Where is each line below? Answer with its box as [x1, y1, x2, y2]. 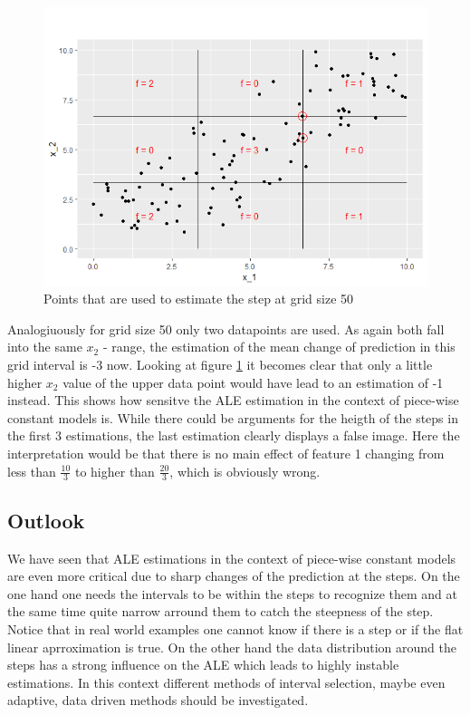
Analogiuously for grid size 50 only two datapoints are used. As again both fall [7, 319, 445, 338]
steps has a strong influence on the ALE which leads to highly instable [7, 655, 399, 674]
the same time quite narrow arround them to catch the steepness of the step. [7, 602, 434, 621]
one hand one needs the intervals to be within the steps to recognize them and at [7, 584, 457, 603]
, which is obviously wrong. [169, 461, 321, 480]
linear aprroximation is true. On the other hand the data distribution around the [7, 637, 456, 656]
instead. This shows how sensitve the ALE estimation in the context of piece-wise [7, 391, 459, 410]
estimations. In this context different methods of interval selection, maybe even [7, 672, 446, 691]
